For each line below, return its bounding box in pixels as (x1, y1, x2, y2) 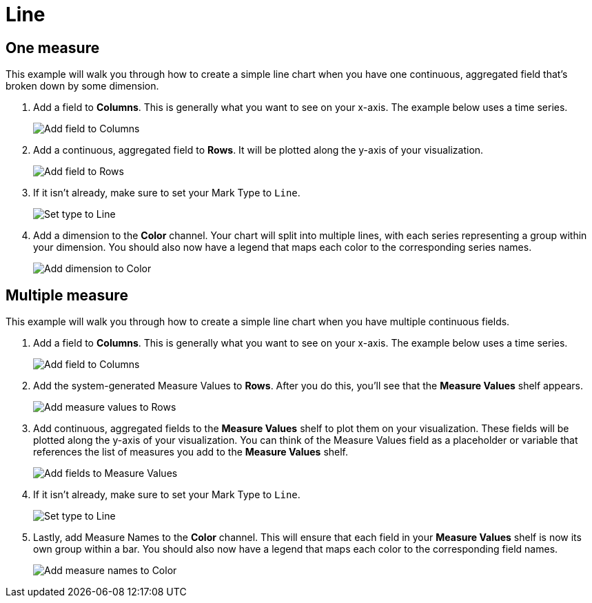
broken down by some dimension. (6, 80, 159, 92)
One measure (6, 39, 100, 57)
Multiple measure (6, 286, 128, 304)
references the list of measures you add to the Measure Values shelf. (33, 446, 349, 458)
